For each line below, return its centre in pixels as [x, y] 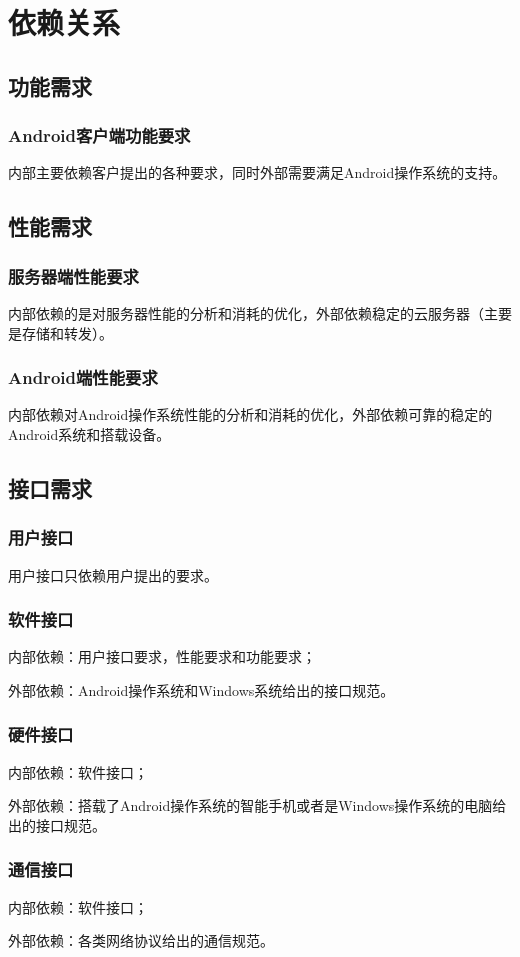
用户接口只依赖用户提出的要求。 [113, 574]
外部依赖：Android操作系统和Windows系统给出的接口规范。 [201, 689]
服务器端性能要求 [73, 275]
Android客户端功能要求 [99, 135]
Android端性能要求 [83, 377]
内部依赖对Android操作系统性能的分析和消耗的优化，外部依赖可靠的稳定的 [250, 414]
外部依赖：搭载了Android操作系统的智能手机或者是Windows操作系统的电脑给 [257, 805]
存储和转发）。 [67, 332]
